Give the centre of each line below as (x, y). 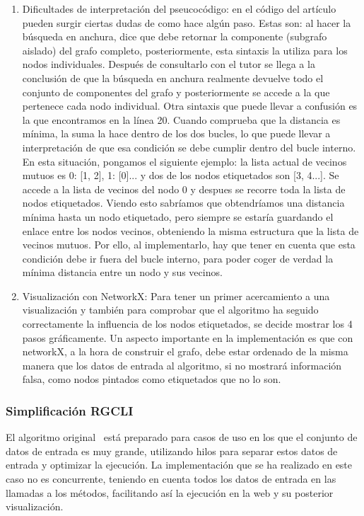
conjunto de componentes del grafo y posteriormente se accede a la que (176, 92)
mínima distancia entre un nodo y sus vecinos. (122, 272)
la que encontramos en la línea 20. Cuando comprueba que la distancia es (181, 119)
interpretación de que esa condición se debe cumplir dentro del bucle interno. (189, 147)
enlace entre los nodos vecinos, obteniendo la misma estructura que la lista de (190, 230)
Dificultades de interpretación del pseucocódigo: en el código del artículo (179, 8)
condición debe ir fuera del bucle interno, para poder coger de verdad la (178, 258)
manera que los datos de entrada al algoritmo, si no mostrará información (182, 365)
